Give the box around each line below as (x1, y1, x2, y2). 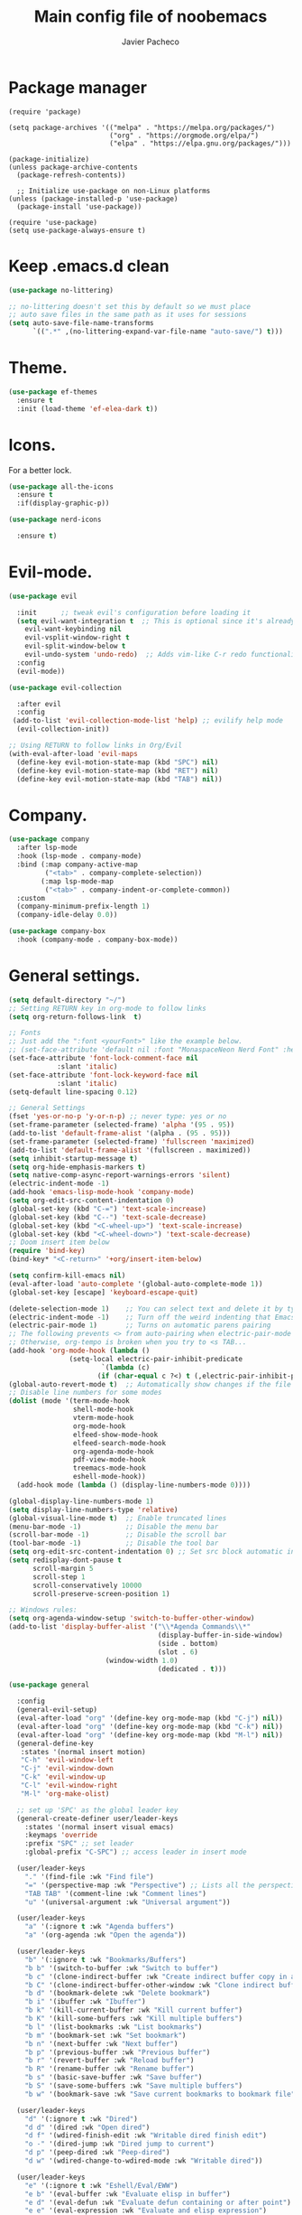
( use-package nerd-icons (8, 515, 102, 525)
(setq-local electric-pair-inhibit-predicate (69, 1354, 243, 1363)
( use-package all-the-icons (8, 481, 114, 491)
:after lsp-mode (16, 843, 78, 853)
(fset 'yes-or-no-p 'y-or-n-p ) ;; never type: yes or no (8, 1112, 227, 1121)
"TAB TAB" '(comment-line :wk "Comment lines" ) (24, 1889, 206, 1898)
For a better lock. (8, 464, 72, 475)
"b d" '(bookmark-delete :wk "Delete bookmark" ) (24, 1989, 211, 1998)
